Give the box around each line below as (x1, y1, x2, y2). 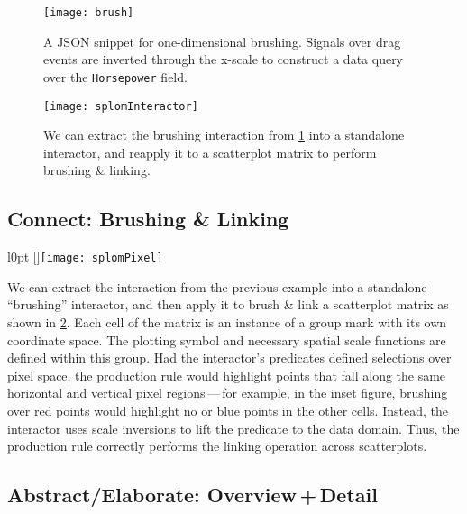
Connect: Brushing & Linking (7, 205, 289, 233)
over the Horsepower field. (43, 67, 188, 86)
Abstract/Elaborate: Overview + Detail (7, 481, 378, 509)
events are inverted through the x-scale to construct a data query (43, 50, 404, 69)
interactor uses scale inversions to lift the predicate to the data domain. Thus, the (7, 418, 460, 437)
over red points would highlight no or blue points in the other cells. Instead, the (7, 400, 448, 419)
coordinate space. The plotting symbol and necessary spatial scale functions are (7, 330, 446, 349)
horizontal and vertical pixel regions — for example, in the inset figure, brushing (7, 383, 448, 402)
